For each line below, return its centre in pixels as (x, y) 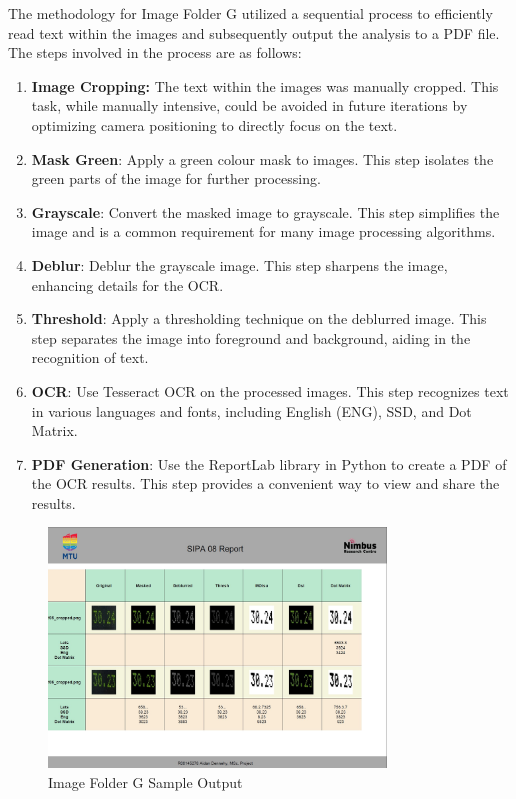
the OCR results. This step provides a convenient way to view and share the (265, 483)
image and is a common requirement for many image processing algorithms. (263, 231)
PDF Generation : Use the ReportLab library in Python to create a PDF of (269, 463)
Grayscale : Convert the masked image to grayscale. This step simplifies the (265, 211)
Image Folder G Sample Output (145, 781)
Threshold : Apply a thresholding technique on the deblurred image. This (259, 318)
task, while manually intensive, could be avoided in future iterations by (249, 105)
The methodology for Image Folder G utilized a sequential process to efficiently (250, 13)
